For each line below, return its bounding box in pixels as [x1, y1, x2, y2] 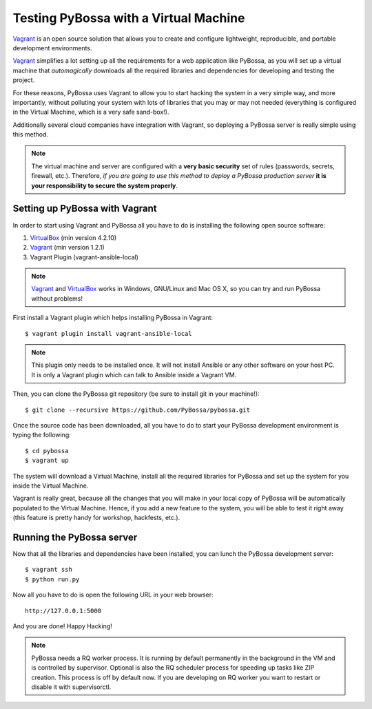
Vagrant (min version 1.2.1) [30, 243, 105, 252]
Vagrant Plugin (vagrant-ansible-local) [30, 252, 139, 261]
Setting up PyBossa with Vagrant [12, 203, 157, 214]
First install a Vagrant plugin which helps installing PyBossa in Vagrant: [12, 314, 214, 322]
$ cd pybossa [25, 447, 69, 455]
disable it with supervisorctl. [31, 683, 112, 691]
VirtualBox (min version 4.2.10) [30, 233, 117, 241]
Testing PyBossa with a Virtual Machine [12, 10, 245, 26]
